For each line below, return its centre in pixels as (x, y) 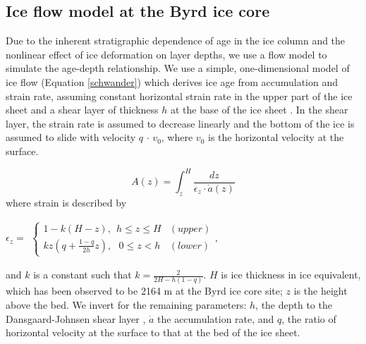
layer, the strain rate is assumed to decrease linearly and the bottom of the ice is (180, 123)
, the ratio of (309, 318)
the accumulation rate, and (216, 318)
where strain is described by (66, 202)
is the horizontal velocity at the (276, 137)
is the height (321, 291)
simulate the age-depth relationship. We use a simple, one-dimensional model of (178, 68)
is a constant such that (83, 275)
